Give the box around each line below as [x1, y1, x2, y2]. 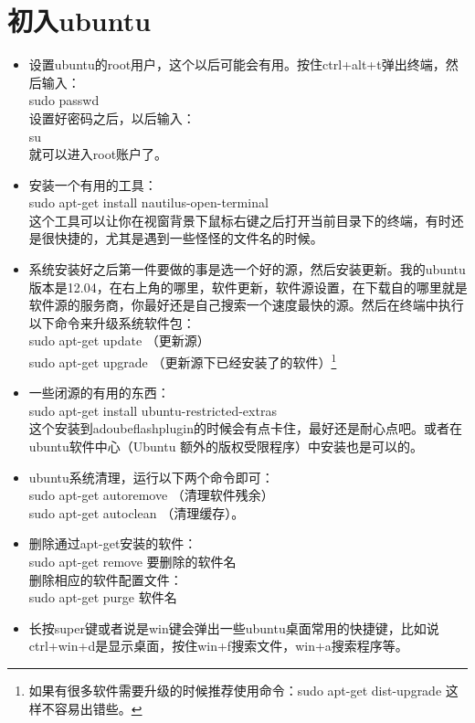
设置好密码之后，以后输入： [28, 108, 195, 127]
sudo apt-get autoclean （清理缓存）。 [28, 503, 245, 522]
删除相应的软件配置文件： [28, 569, 183, 589]
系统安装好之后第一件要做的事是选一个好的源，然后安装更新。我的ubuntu [28, 260, 466, 279]
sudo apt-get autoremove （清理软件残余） [28, 485, 274, 505]
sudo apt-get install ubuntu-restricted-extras [28, 400, 277, 420]
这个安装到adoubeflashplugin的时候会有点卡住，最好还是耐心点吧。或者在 [28, 419, 462, 438]
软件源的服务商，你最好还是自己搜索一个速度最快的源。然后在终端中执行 [28, 295, 464, 314]
